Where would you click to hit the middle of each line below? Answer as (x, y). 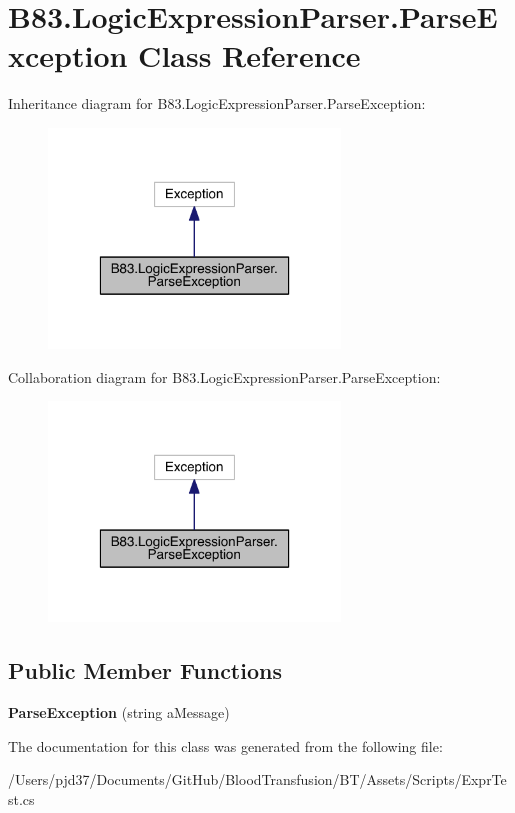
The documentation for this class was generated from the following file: (225, 745)
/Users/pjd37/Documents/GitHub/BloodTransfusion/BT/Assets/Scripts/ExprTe (257, 779)
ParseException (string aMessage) (119, 712)
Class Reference (249, 55)
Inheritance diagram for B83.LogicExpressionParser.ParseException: (217, 103)
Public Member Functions (145, 670)
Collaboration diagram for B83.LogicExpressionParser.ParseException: (224, 376)
